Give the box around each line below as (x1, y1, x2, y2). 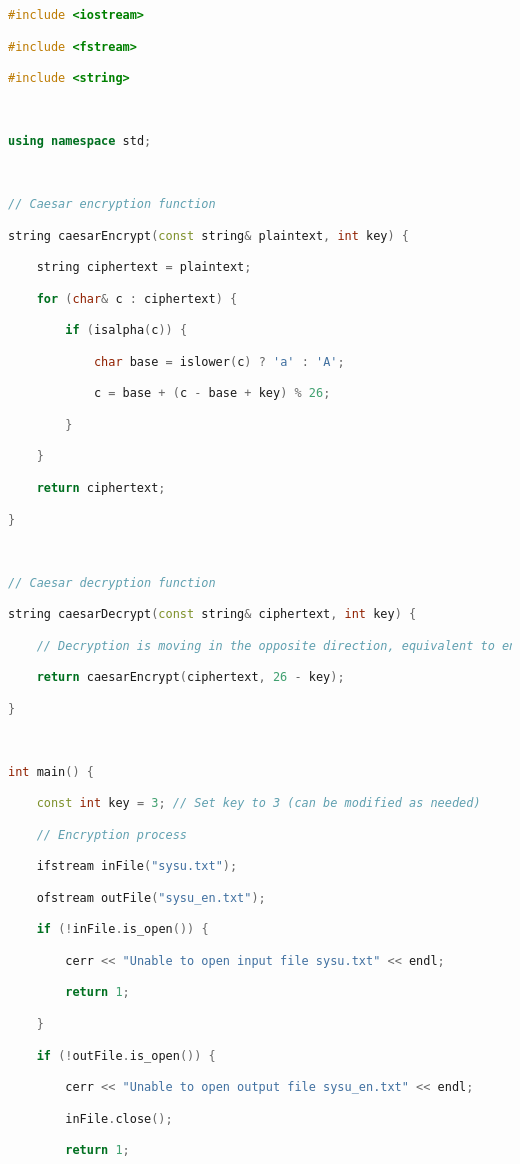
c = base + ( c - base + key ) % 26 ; (93, 386, 331, 401)
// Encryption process (36, 827, 187, 842)
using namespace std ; (8, 134, 152, 149)
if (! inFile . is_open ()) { (36, 922, 209, 937)
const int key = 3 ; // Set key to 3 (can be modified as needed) (36, 796, 481, 811)
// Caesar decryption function (8, 575, 216, 590)
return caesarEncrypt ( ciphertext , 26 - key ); (36, 670, 345, 685)
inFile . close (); (65, 1111, 173, 1126)
